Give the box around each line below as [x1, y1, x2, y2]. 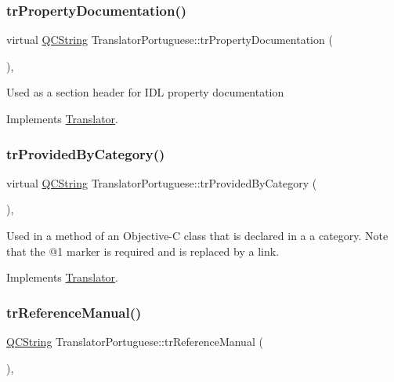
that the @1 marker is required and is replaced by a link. [6, 242, 280, 259]
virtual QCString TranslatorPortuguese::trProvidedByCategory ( [6, 174, 317, 191]
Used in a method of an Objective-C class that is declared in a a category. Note [6, 227, 389, 243]
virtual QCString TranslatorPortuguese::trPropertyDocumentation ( [6, 31, 333, 48]
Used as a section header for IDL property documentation [6, 84, 284, 100]
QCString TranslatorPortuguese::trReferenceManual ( [6, 333, 263, 349]
